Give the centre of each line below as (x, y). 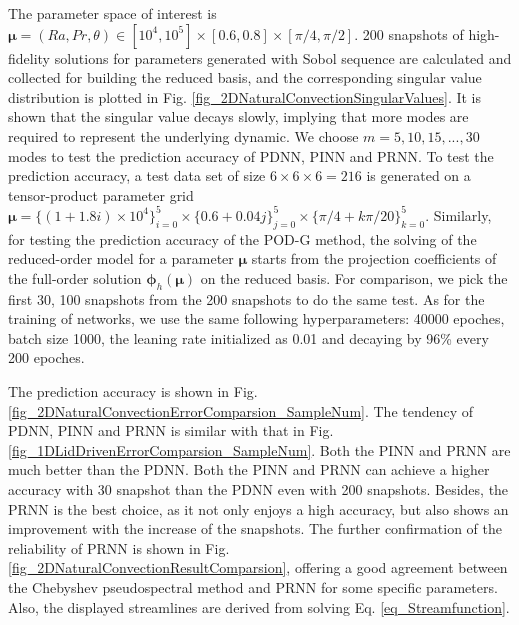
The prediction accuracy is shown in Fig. (133, 391)
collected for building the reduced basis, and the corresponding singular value (245, 77)
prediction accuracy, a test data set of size (137, 175)
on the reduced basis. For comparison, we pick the (354, 277)
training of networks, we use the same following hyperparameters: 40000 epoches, (256, 318)
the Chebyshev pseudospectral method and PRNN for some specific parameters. (253, 586)
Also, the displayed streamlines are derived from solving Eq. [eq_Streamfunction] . (259, 606)
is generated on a (418, 175)
